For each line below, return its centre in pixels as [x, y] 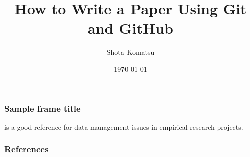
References [26, 149]
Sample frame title [42, 108]
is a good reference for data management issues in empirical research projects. [124, 127]
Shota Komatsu [131, 52]
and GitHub [131, 28]
